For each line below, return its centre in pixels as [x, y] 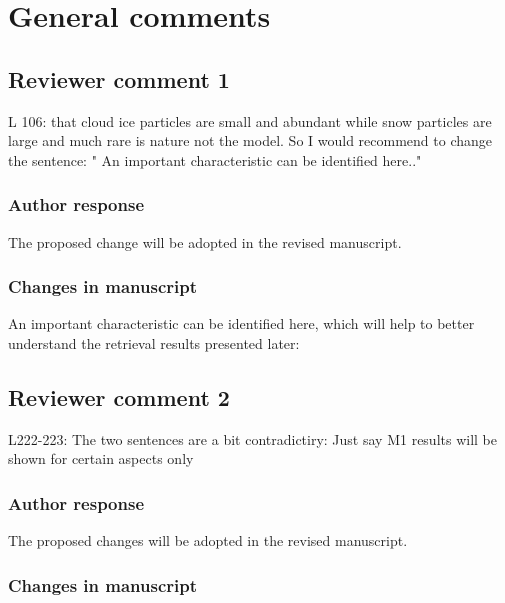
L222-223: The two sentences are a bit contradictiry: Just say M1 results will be [253, 438]
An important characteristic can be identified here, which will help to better [241, 323]
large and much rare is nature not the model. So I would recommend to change [250, 140]
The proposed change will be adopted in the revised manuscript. [205, 241]
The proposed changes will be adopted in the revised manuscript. [208, 540]
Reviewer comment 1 [119, 78]
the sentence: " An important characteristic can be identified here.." [215, 159]
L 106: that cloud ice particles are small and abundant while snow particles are [250, 120]
